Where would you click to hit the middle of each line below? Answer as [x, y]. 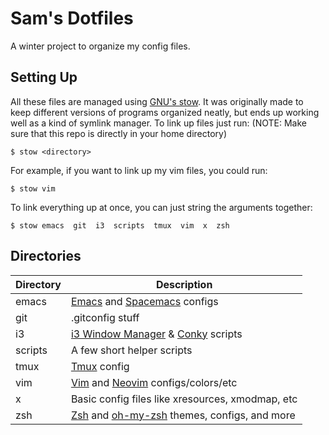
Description [184, 284]
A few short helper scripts [131, 350]
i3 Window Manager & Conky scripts [156, 334]
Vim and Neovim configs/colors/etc [154, 382]
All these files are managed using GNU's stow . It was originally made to [157, 101]
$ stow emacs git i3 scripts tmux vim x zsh [120, 225]
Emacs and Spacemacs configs [144, 301]
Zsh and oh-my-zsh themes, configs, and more [183, 415]
